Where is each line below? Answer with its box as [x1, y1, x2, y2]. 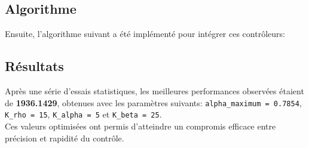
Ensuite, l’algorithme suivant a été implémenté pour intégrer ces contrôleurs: [5, 27, 285, 40]
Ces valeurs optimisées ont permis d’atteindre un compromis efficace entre [5, 119, 276, 132]
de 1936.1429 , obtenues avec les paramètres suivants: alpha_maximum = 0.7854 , [5, 96, 302, 109]
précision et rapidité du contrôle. [5, 131, 124, 144]
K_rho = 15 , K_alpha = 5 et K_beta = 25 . [5, 108, 162, 121]
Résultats [5, 57, 64, 75]
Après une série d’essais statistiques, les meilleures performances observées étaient [5, 85, 304, 97]
